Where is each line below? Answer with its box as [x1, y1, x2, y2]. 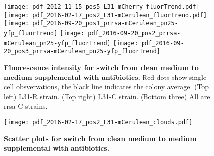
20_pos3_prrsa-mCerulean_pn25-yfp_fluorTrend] [4, 48, 160, 55]
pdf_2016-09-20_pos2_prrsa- [88, 29, 181, 37]
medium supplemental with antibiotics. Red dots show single [4, 72, 207, 82]
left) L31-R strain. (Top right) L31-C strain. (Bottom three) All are [4, 91, 210, 101]
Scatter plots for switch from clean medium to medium [4, 133, 197, 143]
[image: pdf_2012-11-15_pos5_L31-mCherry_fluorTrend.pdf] [4, 3, 200, 10]
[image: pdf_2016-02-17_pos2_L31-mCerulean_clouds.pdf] [4, 118, 193, 126]
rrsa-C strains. [4, 101, 48, 111]
